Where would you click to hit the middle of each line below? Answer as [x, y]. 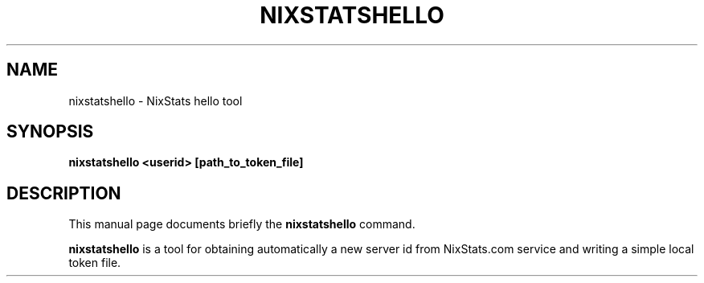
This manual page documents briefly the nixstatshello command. [242, 224]
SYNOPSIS [50, 132]
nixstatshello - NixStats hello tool [156, 100]
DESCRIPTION [64, 193]
